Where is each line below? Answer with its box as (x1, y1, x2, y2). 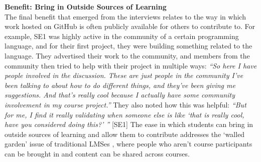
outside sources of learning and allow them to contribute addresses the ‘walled (5, 128, 245, 139)
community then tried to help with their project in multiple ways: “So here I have (5, 60, 257, 70)
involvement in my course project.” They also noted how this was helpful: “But (5, 99, 246, 109)
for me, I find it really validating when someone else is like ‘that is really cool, (5, 109, 244, 119)
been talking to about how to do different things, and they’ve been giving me (5, 79, 235, 90)
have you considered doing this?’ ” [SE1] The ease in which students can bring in (5, 119, 253, 129)
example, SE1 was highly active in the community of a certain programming (5, 30, 239, 41)
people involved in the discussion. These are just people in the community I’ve (5, 70, 243, 80)
